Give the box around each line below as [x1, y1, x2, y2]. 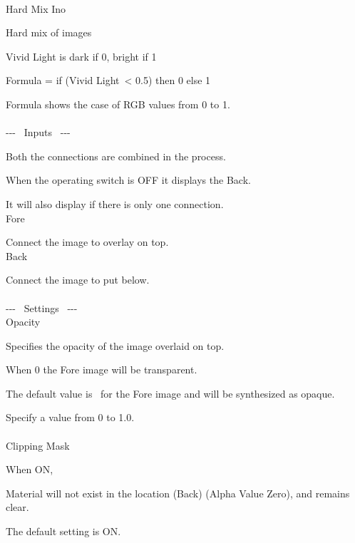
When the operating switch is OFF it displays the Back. [6, 172, 251, 187]
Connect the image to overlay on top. [6, 234, 169, 249]
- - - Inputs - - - [6, 125, 71, 140]
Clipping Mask [6, 438, 70, 452]
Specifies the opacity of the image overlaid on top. [6, 338, 225, 353]
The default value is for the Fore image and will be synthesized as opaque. [6, 386, 335, 400]
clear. [6, 500, 29, 514]
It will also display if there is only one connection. [6, 196, 224, 211]
